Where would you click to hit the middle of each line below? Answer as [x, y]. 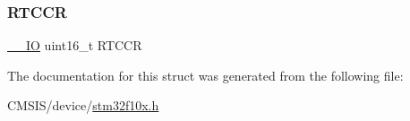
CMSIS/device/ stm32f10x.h [83, 105]
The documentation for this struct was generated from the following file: [205, 75]
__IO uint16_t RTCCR [75, 45]
